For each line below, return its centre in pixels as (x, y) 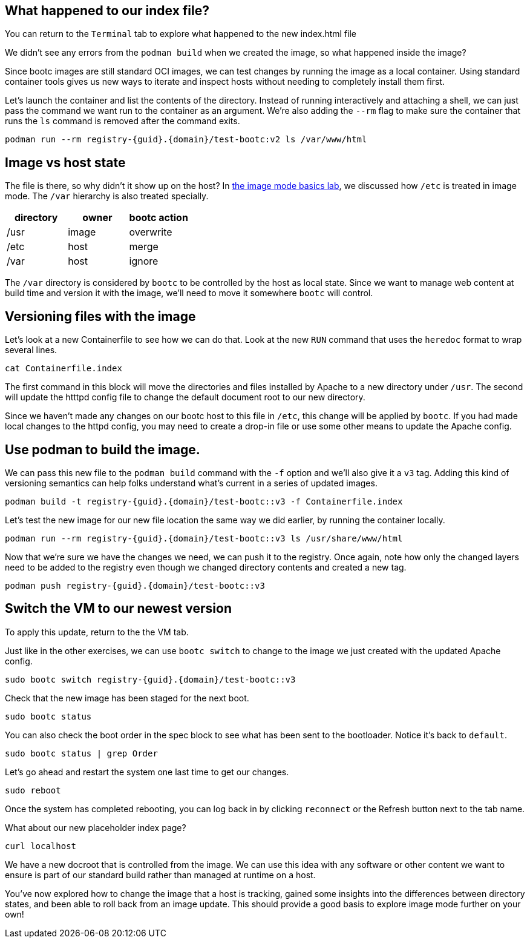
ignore (144, 261)
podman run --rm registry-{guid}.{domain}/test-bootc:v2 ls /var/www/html (186, 140)
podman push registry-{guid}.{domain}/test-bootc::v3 (135, 585)
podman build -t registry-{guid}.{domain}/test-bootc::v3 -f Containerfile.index (204, 501)
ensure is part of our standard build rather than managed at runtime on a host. (160, 875)
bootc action (159, 218)
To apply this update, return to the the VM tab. (97, 632)
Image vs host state (65, 162)
